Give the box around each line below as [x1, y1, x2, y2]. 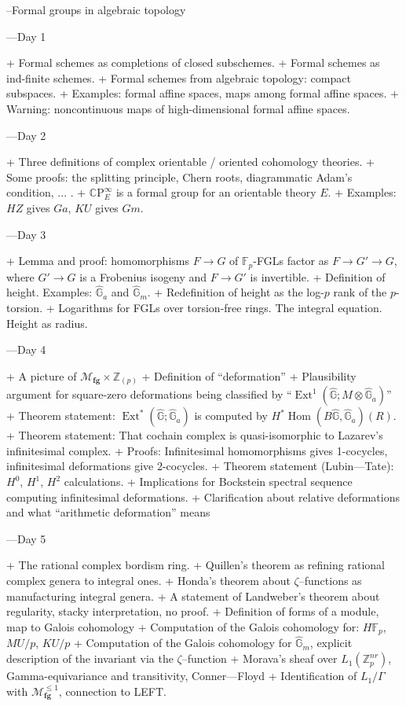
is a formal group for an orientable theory [115, 184, 316, 200]
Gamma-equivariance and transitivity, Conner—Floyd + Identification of [6, 667, 357, 684]
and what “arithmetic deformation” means [6, 504, 210, 520]
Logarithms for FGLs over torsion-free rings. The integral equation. [58, 299, 382, 315]
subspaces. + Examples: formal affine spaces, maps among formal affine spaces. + [6, 85, 399, 101]
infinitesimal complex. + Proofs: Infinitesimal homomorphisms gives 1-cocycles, [6, 442, 388, 458]
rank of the [333, 284, 387, 300]
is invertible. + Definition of [250, 268, 386, 285]
